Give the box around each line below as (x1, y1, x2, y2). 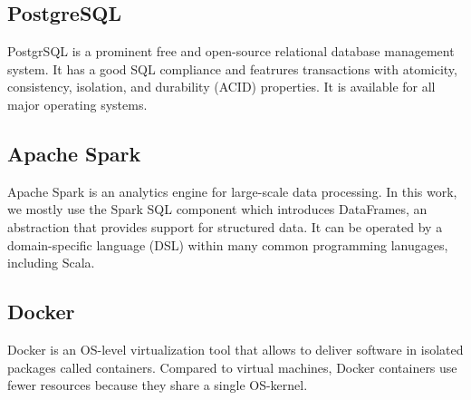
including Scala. (7, 253, 95, 272)
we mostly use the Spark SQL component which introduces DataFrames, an (7, 200, 428, 219)
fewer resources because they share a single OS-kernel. (7, 376, 308, 395)
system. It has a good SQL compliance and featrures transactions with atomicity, (7, 59, 457, 78)
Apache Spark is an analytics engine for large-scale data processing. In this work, (7, 181, 457, 200)
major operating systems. (7, 94, 148, 113)
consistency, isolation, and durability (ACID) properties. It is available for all (7, 77, 436, 96)
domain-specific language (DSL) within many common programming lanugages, (7, 235, 448, 254)
